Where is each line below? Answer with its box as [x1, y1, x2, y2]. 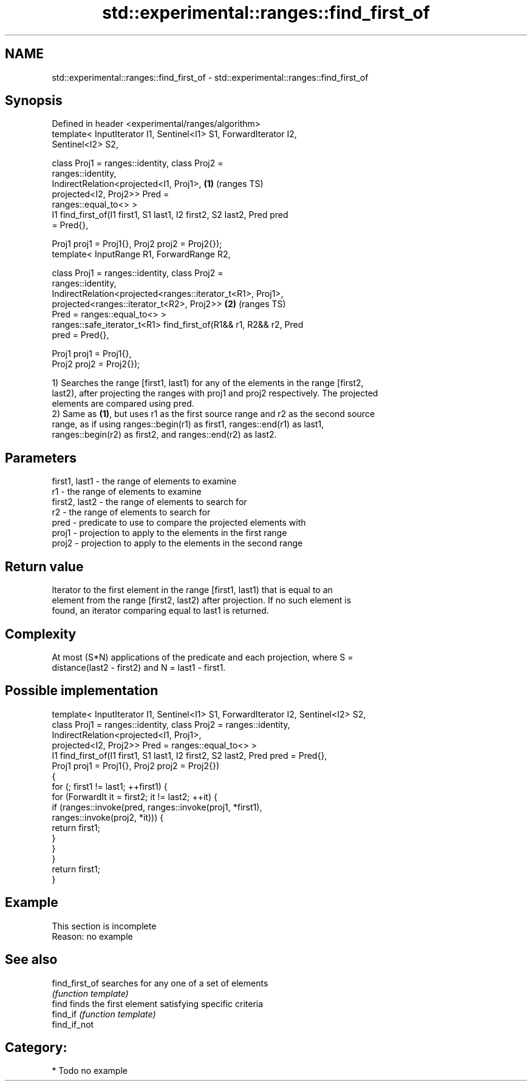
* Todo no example [52, 1065, 128, 1076]
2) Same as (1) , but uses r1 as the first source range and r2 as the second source [52, 409, 375, 419]
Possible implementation [5, 683, 159, 699]
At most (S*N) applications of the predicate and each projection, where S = [52, 651, 353, 662]
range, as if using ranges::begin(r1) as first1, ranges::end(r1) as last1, [52, 419, 324, 430]
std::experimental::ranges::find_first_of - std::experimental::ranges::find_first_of [52, 72, 369, 83]
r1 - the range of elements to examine [52, 486, 202, 497]
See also [5, 952, 58, 968]
